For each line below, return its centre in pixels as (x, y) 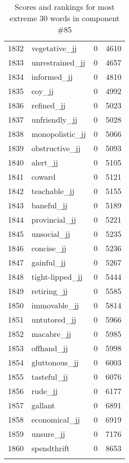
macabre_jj (51, 334)
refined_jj (48, 105)
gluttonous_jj (55, 362)
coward (44, 177)
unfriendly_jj (55, 119)
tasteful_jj (50, 377)
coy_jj (43, 91)
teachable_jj (53, 191)
